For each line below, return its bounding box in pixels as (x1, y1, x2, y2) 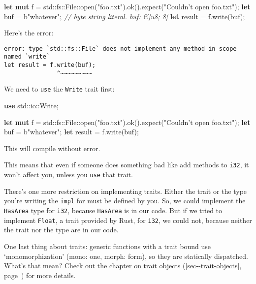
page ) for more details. (4, 270, 76, 280)
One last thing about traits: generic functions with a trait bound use (4, 241, 211, 251)
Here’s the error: (4, 28, 54, 38)
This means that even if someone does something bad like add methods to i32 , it (4, 159, 249, 170)
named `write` (4, 53, 50, 61)
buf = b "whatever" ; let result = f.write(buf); (4, 126, 139, 137)
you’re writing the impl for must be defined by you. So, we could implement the (4, 195, 246, 206)
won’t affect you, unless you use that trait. (4, 169, 133, 180)
